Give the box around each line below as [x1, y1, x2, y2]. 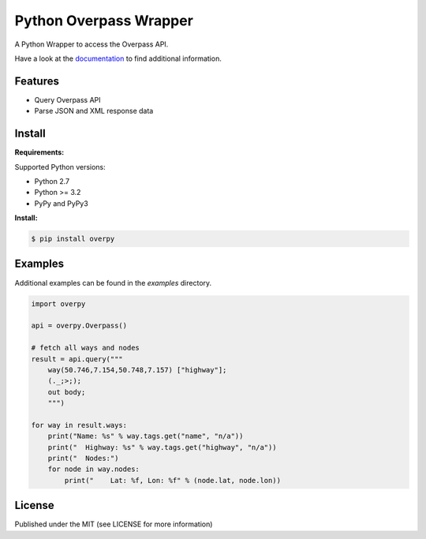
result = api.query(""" [31, 354, 124, 363]
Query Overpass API [34, 95, 102, 104]
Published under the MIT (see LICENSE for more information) [14, 519, 213, 529]
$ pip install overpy [31, 234, 115, 244]
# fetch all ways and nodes [31, 343, 140, 353]
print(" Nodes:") [47, 454, 119, 463]
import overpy [31, 299, 86, 308]
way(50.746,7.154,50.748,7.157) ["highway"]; [47, 365, 227, 374]
